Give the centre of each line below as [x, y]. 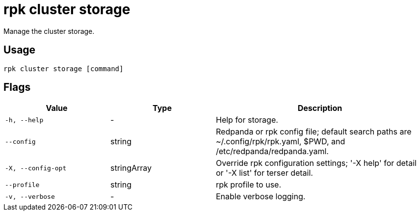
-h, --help [24, 120]
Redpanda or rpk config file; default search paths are [314, 132]
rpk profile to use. [249, 185]
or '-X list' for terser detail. [264, 173]
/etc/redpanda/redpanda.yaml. [272, 151]
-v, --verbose [30, 196]
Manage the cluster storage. [49, 31]
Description [320, 108]
